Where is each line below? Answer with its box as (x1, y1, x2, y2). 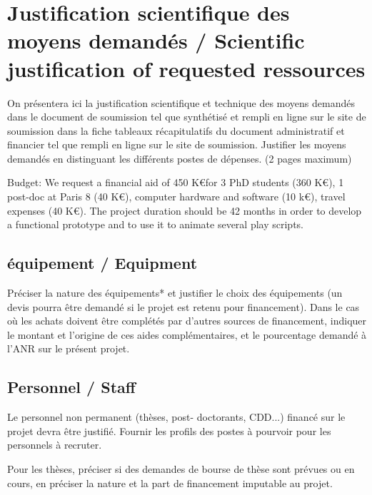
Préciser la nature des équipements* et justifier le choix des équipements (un (7, 285, 343, 300)
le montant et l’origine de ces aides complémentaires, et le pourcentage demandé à (7, 327, 367, 342)
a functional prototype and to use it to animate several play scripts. (7, 217, 303, 232)
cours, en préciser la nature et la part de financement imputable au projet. (7, 475, 333, 490)
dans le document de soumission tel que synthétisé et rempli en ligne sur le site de (7, 109, 366, 124)
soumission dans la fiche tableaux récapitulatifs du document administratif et (7, 123, 345, 138)
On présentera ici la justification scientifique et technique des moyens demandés (7, 95, 356, 110)
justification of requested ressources (7, 53, 366, 83)
